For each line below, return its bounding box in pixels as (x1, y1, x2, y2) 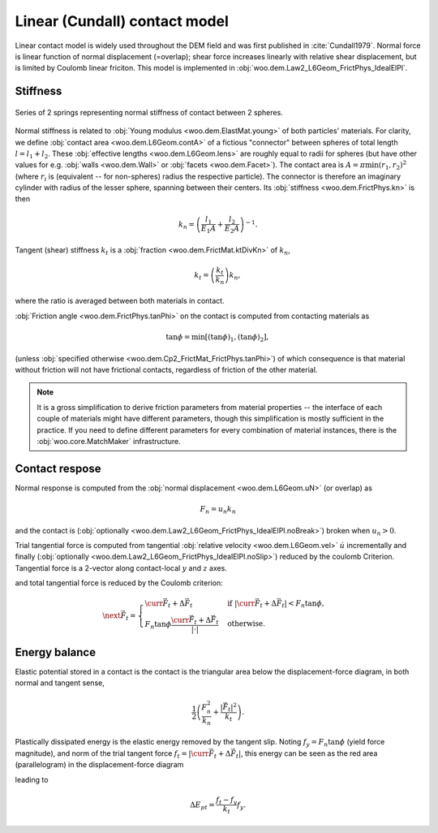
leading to (15, 775, 49, 784)
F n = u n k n (200, 504, 237, 516)
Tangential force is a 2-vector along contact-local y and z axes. (15, 563, 227, 572)
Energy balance (15, 645, 97, 659)
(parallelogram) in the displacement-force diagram (15, 760, 184, 770)
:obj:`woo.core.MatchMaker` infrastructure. (36, 436, 182, 446)
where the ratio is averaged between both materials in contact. (15, 296, 225, 306)
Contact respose (15, 461, 101, 475)
